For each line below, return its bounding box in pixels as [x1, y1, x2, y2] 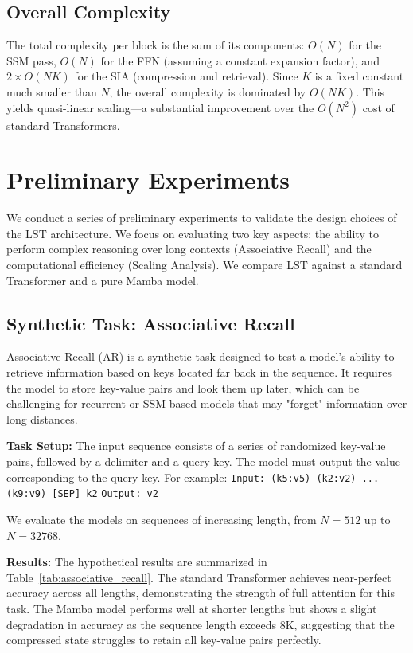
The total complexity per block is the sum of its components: [6, 37, 305, 53]
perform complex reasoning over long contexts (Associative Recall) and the [6, 240, 372, 257]
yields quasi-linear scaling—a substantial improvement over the [6, 99, 314, 115]
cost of [362, 99, 395, 115]
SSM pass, [6, 52, 56, 68]
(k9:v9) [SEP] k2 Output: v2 [6, 488, 158, 500]
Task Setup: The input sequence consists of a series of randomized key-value [6, 437, 386, 454]
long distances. [6, 410, 78, 427]
